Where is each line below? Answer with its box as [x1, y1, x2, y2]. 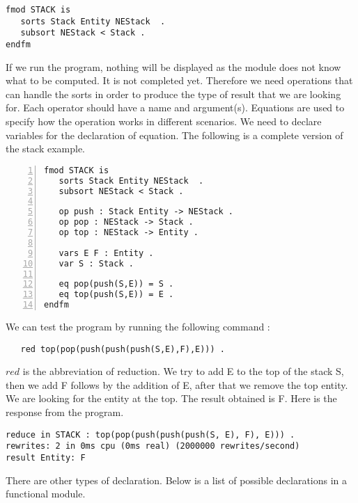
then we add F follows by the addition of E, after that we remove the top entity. [6, 377, 348, 392]
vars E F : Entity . [59, 248, 154, 258]
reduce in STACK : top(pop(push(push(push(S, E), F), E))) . [6, 429, 295, 440]
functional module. [6, 486, 86, 501]
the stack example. [6, 141, 86, 156]
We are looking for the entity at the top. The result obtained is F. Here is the [6, 391, 337, 406]
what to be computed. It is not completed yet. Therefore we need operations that [6, 73, 353, 88]
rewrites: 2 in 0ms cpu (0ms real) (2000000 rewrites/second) [6, 441, 300, 452]
